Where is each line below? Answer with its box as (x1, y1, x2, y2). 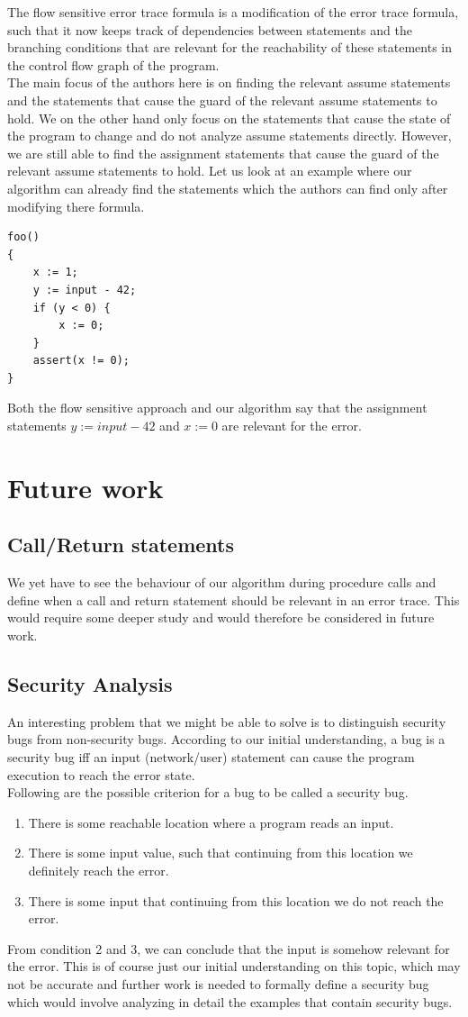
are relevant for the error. (221, 416, 362, 435)
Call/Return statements (7, 531, 235, 558)
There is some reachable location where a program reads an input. (28, 813, 394, 831)
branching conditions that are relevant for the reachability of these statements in (7, 38, 453, 57)
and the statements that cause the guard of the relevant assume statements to (7, 90, 437, 109)
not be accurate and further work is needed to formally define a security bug (7, 974, 429, 993)
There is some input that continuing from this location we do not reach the (28, 891, 444, 910)
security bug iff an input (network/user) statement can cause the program (7, 748, 415, 766)
